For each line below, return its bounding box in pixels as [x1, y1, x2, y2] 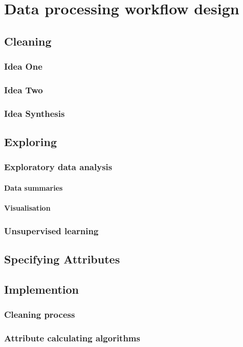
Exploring [4, 134, 57, 150]
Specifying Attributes [4, 251, 120, 267]
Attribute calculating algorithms [4, 331, 140, 344]
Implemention [4, 281, 79, 297]
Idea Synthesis [4, 107, 65, 119]
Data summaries [4, 182, 63, 193]
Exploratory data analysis [4, 160, 113, 173]
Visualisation [4, 202, 51, 213]
